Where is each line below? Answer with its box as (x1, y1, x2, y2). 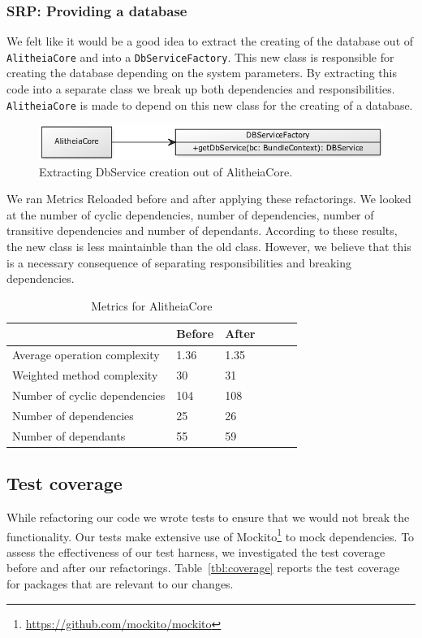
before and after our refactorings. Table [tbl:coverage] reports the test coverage (6, 559, 400, 576)
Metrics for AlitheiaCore (91, 297, 213, 314)
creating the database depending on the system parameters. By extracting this (6, 64, 397, 81)
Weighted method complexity (12, 367, 158, 384)
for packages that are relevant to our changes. (6, 575, 234, 592)
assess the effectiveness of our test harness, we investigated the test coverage (6, 543, 385, 560)
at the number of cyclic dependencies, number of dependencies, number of (6, 206, 374, 223)
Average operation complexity (12, 346, 160, 363)
